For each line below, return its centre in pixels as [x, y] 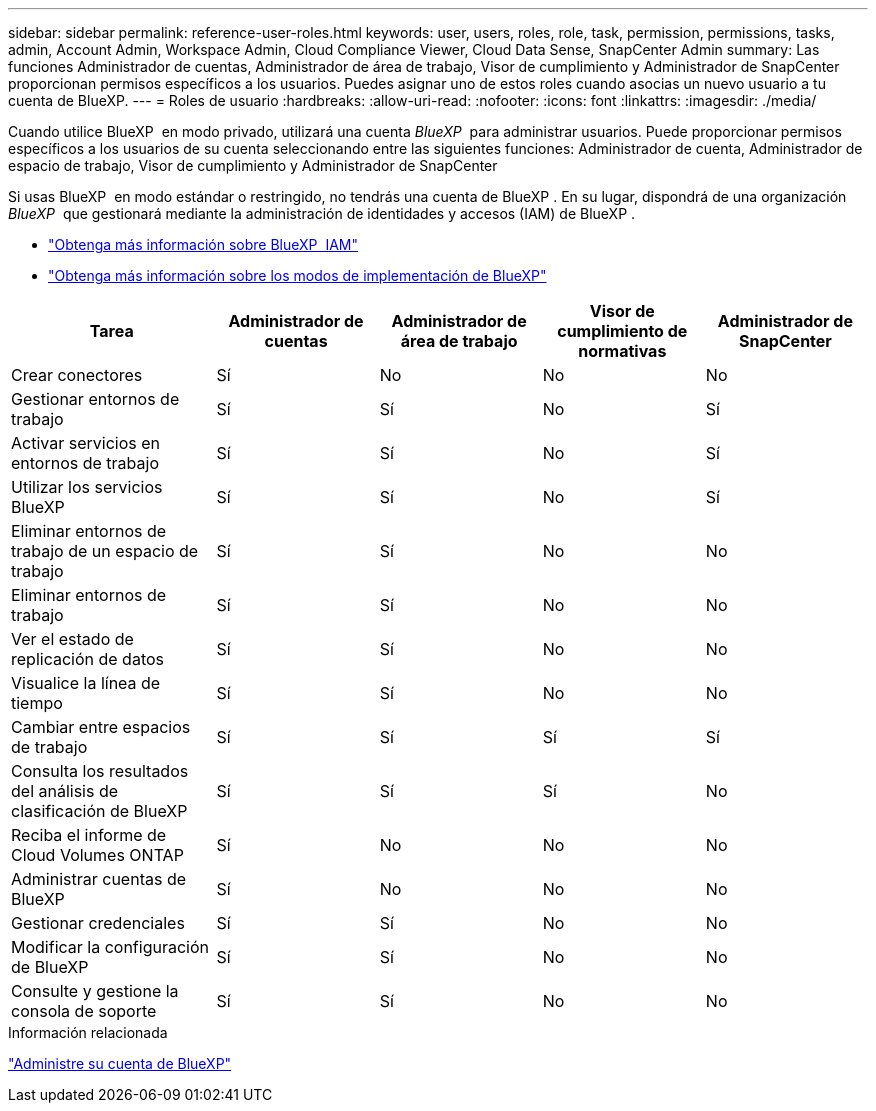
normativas [622, 351]
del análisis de [65, 791]
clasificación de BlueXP [99, 811]
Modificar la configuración [110, 947]
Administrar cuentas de [99, 879]
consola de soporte [84, 1011]
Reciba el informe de [89, 835]
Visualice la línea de [86, 683]
